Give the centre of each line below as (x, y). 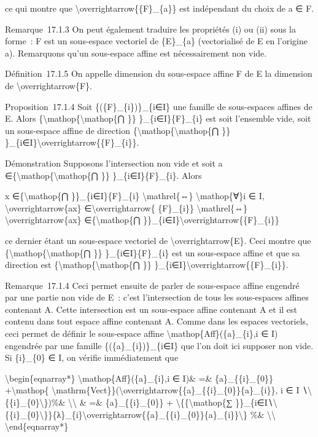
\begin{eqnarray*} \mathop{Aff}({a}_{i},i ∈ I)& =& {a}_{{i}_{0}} (139, 378)
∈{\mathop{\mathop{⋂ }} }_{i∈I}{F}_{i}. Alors (103, 175)
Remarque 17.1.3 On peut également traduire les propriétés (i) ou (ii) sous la (150, 29)
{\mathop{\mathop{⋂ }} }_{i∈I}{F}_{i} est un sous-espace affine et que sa (153, 252)
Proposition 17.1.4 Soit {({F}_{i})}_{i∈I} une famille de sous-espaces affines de (159, 106)
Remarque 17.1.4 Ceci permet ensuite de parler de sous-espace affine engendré (152, 285)
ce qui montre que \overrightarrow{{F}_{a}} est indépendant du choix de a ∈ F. (160, 8)
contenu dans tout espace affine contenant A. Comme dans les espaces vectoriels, (157, 321)
